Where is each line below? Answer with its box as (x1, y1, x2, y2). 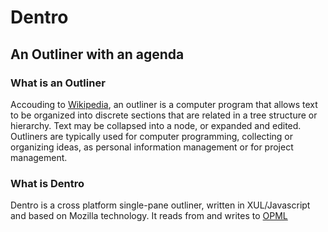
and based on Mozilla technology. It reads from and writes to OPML (10, 210, 288, 222)
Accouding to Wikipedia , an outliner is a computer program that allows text (10, 98, 318, 110)
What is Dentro (10, 176, 85, 190)
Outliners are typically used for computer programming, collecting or (10, 130, 293, 142)
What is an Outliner (10, 76, 106, 90)
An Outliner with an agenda (10, 46, 185, 63)
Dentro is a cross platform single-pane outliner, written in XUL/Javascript (10, 199, 311, 211)
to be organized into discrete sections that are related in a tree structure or (10, 109, 318, 121)
